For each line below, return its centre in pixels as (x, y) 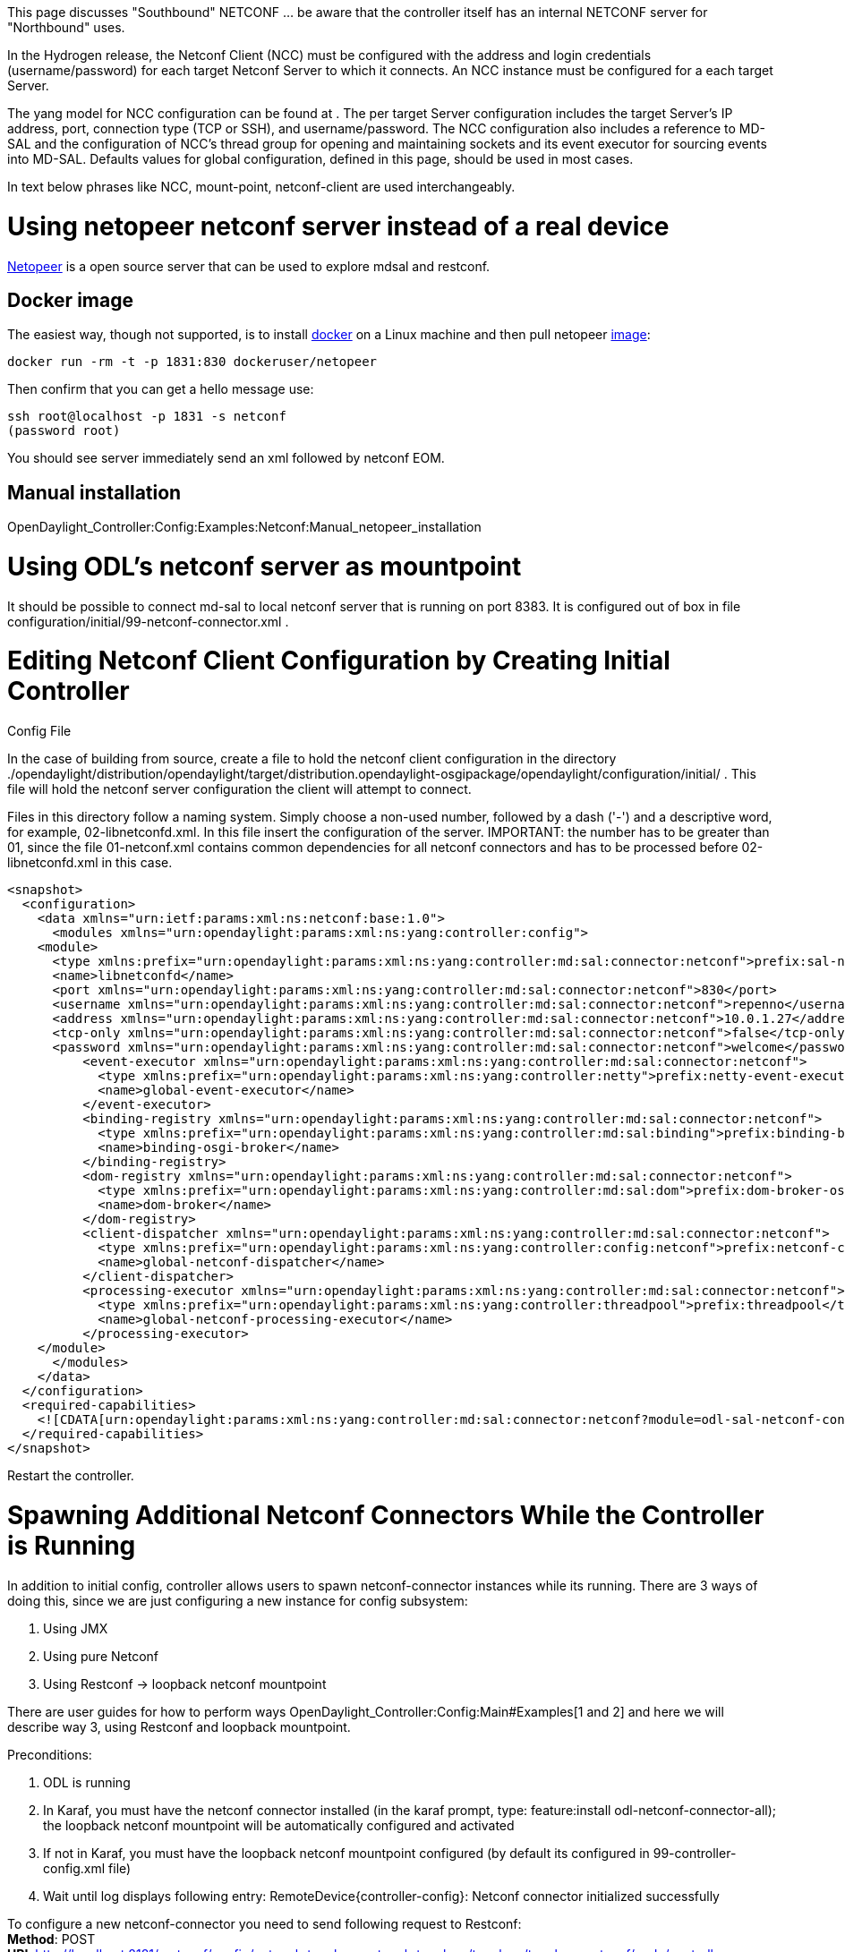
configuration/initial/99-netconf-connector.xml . (148, 621)
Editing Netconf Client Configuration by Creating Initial (339, 661)
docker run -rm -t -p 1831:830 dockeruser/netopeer (192, 362)
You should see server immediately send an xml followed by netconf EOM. (226, 458)
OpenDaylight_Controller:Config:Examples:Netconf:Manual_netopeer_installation (244, 527)
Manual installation (94, 492)
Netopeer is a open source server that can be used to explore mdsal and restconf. (249, 266)
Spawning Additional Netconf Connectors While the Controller (386, 1515)
